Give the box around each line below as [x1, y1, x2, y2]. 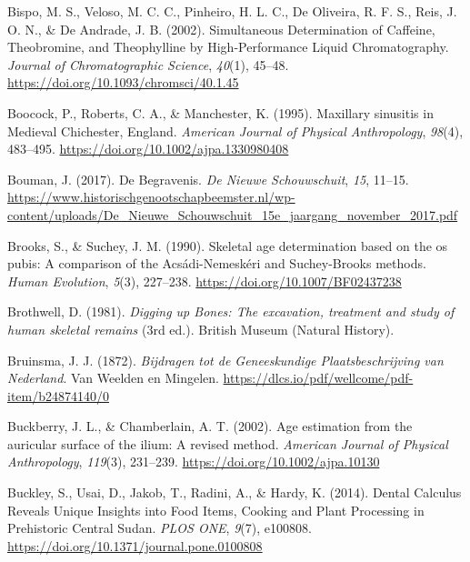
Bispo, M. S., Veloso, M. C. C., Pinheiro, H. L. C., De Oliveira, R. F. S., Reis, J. [7, 2, 457, 20]
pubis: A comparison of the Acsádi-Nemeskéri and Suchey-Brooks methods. [7, 254, 426, 273]
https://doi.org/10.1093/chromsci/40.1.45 [7, 73, 239, 92]
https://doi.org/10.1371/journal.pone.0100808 [7, 536, 263, 555]
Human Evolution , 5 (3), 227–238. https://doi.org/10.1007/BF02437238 [7, 271, 402, 290]
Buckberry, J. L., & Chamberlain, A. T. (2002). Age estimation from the [7, 416, 413, 436]
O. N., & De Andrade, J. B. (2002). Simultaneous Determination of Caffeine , [7, 19, 435, 38]
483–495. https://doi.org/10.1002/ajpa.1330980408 [7, 139, 289, 158]
